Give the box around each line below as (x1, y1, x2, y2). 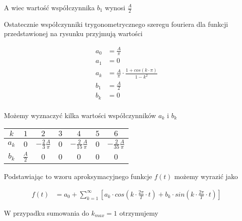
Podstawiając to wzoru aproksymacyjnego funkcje (4, 171, 152, 181)
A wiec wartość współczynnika (4, 2, 95, 12)
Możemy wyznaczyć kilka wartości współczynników (4, 110, 156, 120)
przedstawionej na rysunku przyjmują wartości (4, 28, 143, 39)
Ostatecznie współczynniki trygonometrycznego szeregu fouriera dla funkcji (4, 19, 228, 29)
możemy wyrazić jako (174, 171, 238, 181)
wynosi (105, 2, 126, 12)
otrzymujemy (119, 207, 158, 218)
